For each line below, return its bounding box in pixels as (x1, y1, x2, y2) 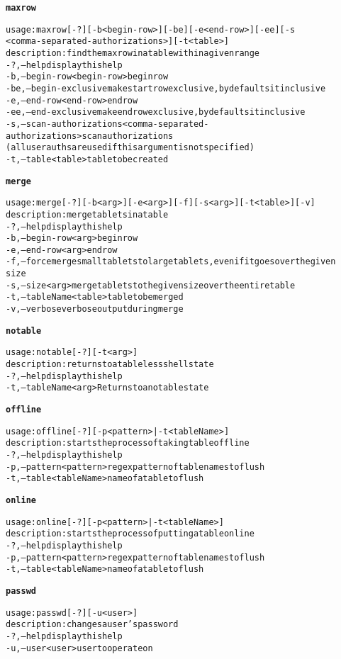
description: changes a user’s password (6, 619, 179, 630)
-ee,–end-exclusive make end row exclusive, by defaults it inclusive (6, 107, 306, 118)
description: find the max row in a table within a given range (6, 47, 260, 58)
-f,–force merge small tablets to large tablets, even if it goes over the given (6, 257, 336, 267)
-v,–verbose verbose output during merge (6, 304, 184, 315)
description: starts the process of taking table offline (6, 438, 250, 449)
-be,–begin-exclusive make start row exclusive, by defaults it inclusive (6, 83, 326, 94)
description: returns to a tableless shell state (6, 359, 214, 370)
